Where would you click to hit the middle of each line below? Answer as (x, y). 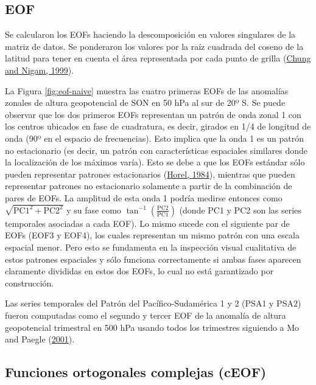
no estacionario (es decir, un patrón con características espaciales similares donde (156, 150)
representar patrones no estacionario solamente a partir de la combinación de (149, 186)
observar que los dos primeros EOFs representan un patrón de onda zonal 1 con (153, 114)
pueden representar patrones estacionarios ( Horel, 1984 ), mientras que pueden (150, 174)
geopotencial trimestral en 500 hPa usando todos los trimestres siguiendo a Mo (152, 327)
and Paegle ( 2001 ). (40, 339)
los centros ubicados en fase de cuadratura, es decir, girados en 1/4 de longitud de (158, 126)
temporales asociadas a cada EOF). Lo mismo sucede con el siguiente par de (147, 223)
